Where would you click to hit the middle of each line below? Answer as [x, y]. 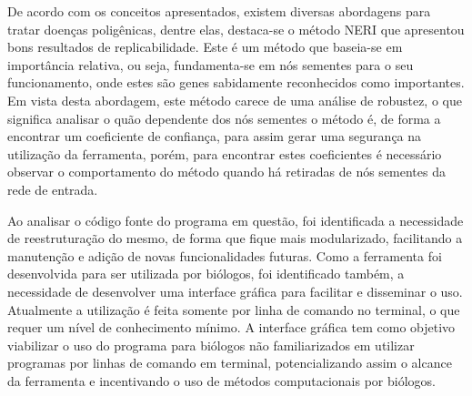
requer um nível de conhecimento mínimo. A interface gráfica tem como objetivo [231, 327]
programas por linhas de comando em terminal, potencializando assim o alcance [230, 363]
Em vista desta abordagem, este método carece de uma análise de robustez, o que [235, 100]
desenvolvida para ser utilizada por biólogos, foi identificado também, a [206, 274]
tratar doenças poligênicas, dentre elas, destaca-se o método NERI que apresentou [236, 29]
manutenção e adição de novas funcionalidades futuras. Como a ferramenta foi [225, 255]
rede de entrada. [53, 189]
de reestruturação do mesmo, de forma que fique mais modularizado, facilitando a [235, 238]
